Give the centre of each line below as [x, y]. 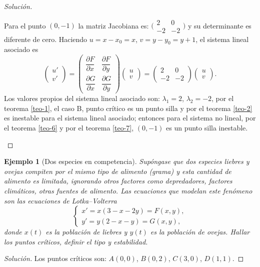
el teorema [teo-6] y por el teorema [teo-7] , [69, 128]
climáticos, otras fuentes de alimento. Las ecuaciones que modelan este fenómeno [128, 191]
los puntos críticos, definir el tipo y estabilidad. [76, 241]
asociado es [21, 49]
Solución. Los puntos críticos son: [55, 258]
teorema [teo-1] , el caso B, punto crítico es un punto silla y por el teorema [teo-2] [128, 108]
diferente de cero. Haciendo [46, 39]
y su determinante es [219, 25]
